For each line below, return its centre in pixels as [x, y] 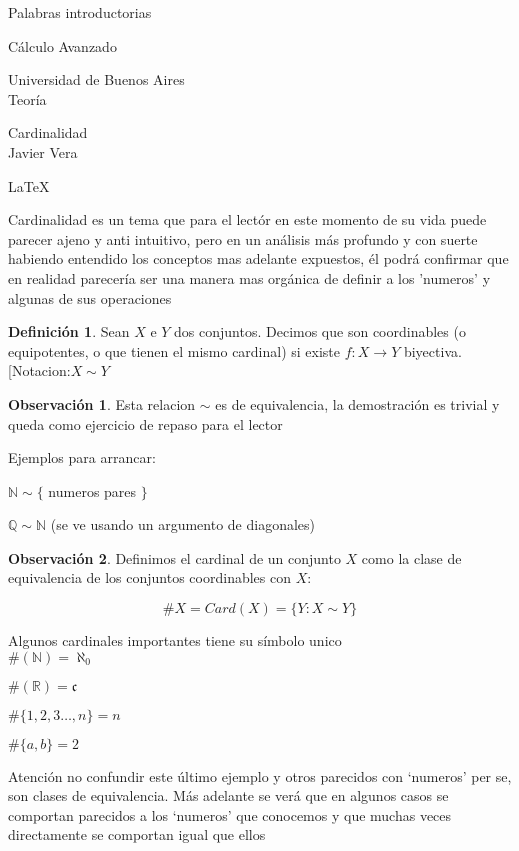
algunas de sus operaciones [90, 297]
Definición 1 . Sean [69, 331]
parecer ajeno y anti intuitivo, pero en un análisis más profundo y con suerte [243, 238]
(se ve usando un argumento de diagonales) [183, 524]
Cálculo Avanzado [62, 45]
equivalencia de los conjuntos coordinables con [149, 577]
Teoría [27, 98]
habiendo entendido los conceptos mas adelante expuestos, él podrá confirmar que [258, 258]
